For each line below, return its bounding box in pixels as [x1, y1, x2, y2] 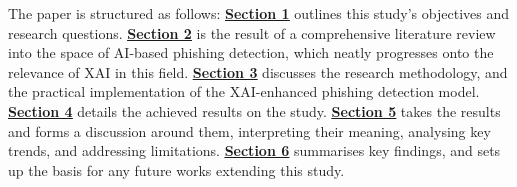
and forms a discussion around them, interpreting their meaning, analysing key [8, 120, 491, 141]
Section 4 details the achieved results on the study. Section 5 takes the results [8, 100, 501, 121]
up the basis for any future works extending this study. [8, 159, 345, 180]
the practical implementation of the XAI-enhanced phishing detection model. [8, 81, 480, 102]
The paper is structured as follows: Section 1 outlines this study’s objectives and [8, 3, 509, 23]
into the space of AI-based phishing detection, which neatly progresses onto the [8, 42, 494, 63]
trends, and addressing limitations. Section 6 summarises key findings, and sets [8, 140, 501, 161]
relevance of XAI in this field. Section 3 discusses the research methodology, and [8, 61, 508, 82]
